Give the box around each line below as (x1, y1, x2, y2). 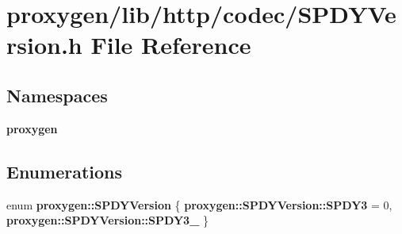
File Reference (90, 29, 251, 61)
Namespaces (6, 82, 108, 107)
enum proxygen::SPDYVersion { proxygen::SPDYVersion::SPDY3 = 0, (6, 196, 392, 213)
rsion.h (6, 29, 82, 61)
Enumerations (6, 159, 123, 183)
